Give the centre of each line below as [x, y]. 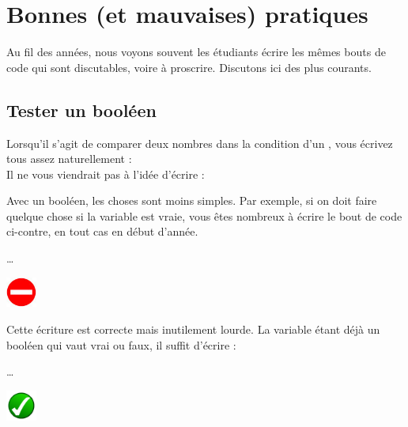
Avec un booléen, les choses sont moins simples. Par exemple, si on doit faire [192, 200]
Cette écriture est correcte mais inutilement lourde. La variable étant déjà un [193, 329]
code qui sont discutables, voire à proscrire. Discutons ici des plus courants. [189, 67]
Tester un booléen [81, 110]
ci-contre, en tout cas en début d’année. [102, 231]
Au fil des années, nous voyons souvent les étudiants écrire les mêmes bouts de [196, 52]
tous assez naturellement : [69, 159]
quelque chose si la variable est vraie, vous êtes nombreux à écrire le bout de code [204, 215]
